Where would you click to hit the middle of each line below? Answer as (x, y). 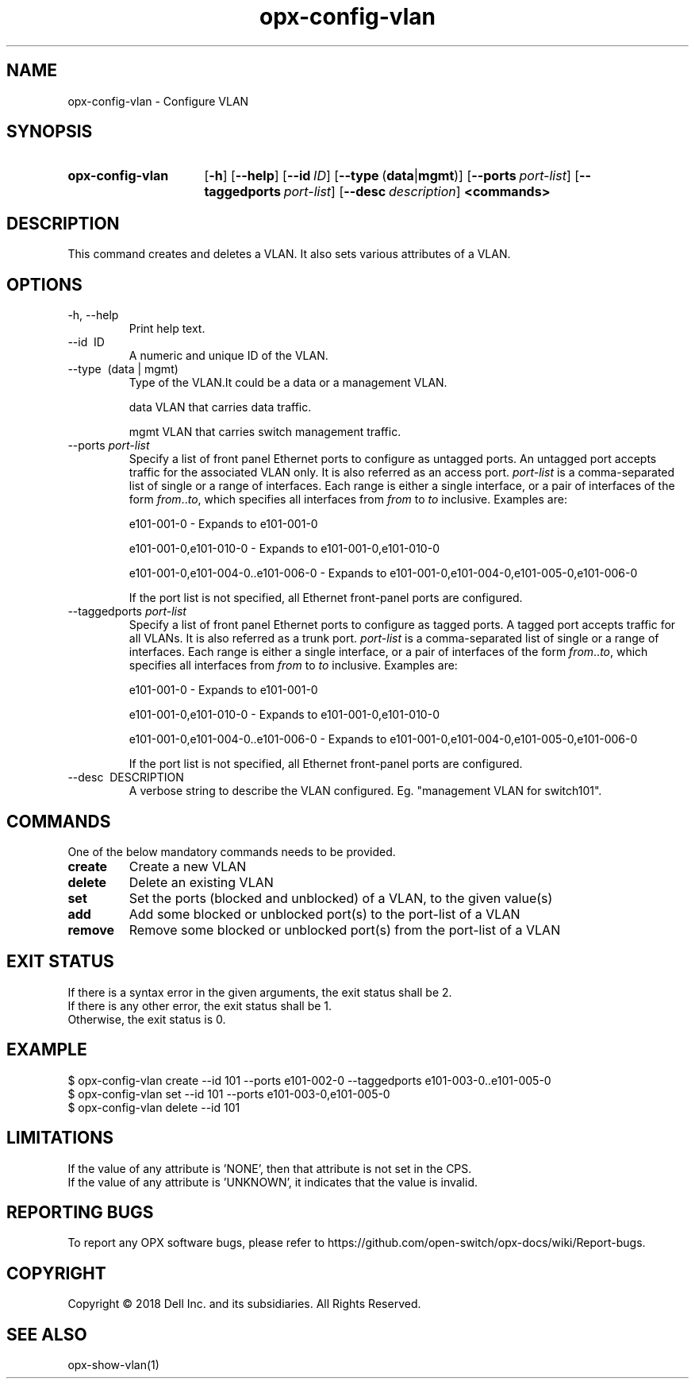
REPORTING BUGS (80, 1212)
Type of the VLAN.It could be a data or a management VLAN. (288, 383)
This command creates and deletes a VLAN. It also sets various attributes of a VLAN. (289, 254)
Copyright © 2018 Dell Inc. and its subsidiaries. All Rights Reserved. (244, 1304)
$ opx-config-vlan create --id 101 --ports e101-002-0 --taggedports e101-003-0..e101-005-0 (309, 1080)
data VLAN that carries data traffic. (220, 407)
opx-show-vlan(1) (113, 1365)
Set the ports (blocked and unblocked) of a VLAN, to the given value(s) (341, 898)
